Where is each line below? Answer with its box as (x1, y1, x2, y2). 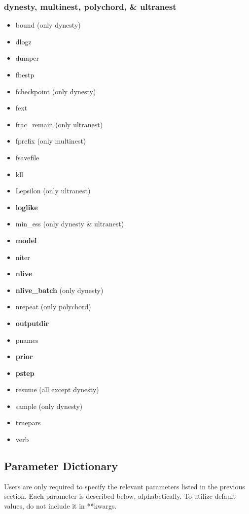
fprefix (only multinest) (15, 136, 86, 146)
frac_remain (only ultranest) (15, 119, 103, 129)
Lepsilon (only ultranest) (15, 185, 91, 196)
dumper (15, 53, 39, 63)
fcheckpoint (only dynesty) (15, 86, 96, 96)
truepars (15, 417, 41, 428)
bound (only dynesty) (15, 20, 81, 30)
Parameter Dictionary (4, 458, 118, 474)
